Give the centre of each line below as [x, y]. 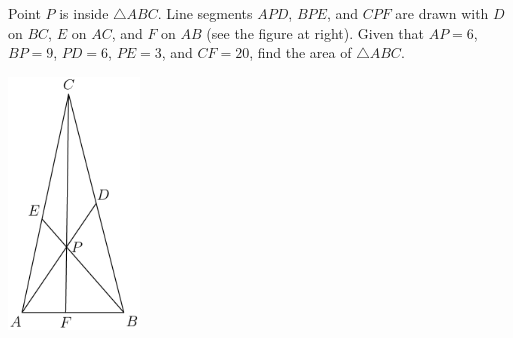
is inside [84, 13]
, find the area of [300, 52]
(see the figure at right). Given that [315, 32]
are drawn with [442, 13]
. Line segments [205, 13]
